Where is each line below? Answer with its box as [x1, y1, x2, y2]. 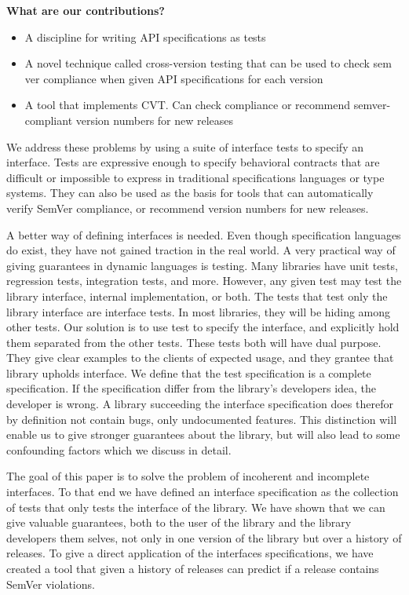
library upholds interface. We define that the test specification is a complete [6, 364, 371, 381]
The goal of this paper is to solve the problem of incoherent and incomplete [6, 468, 370, 484]
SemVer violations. [6, 575, 95, 592]
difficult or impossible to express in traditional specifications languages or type [6, 169, 385, 185]
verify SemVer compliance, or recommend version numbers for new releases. [6, 199, 369, 216]
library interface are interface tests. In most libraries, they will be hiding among [6, 303, 391, 319]
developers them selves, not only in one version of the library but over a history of [6, 529, 402, 546]
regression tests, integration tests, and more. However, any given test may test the [6, 272, 402, 289]
